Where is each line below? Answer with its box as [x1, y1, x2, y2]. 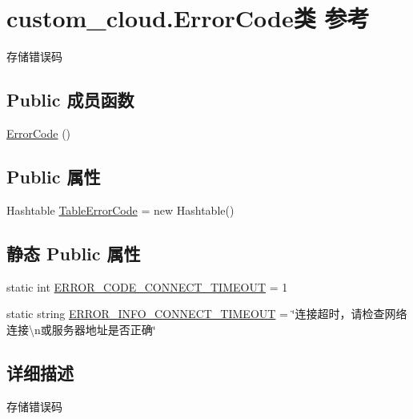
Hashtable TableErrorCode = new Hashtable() [6, 201, 235, 218]
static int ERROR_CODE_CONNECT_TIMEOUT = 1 [6, 278, 288, 295]
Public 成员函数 [6, 87, 134, 112]
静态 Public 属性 [6, 240, 141, 265]
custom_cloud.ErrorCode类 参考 [6, 2, 370, 34]
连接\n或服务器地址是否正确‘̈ [6, 320, 156, 337]
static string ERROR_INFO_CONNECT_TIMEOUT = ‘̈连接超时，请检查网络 [6, 305, 407, 322]
